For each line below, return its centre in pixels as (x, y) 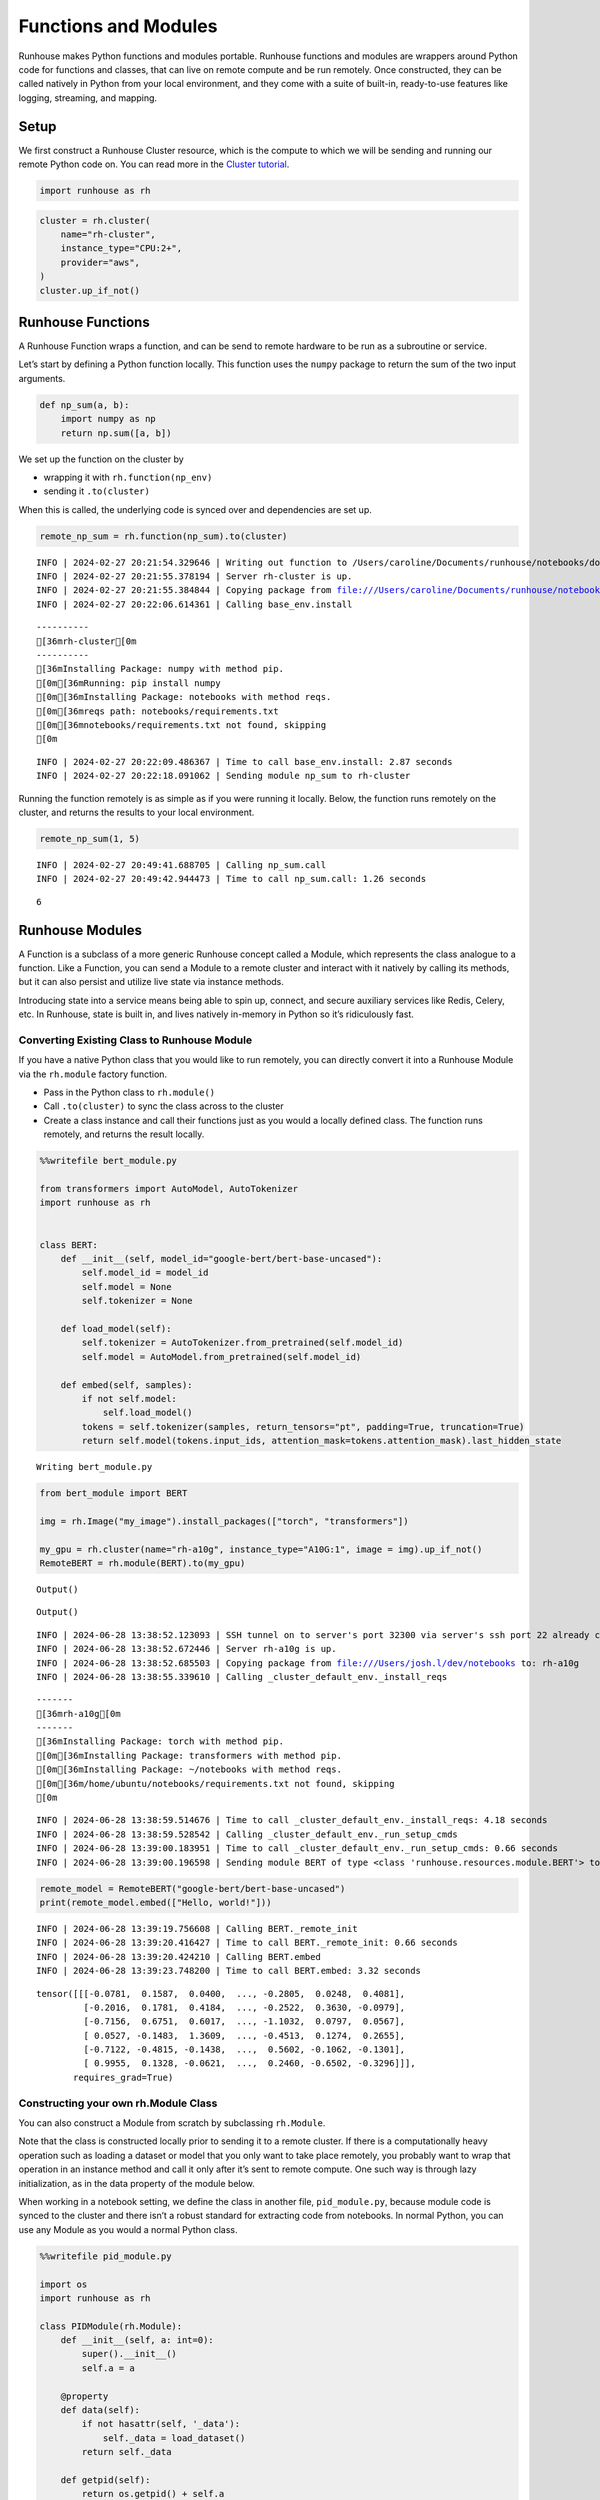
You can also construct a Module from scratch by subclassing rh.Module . (172, 2123)
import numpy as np (108, 419)
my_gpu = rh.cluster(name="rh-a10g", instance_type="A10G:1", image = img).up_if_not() (261, 1549)
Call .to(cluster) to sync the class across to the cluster (163, 1106)
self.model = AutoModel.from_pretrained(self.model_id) (221, 1356)
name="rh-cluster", (108, 234)
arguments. (42, 378)
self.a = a (108, 2368)
